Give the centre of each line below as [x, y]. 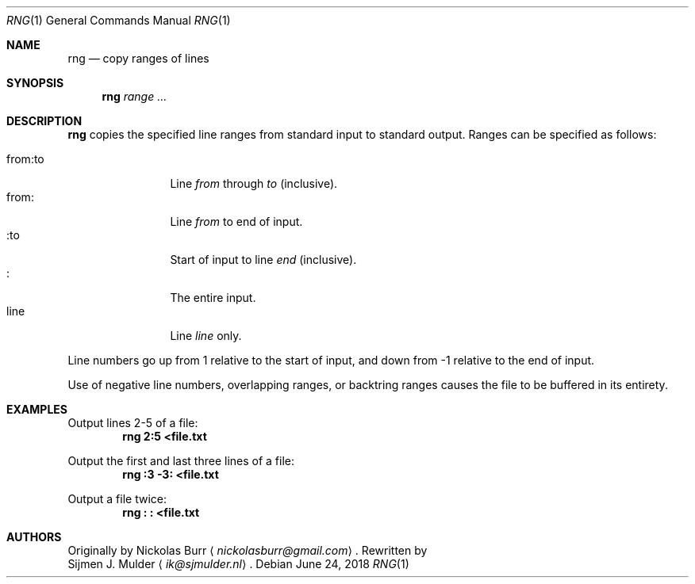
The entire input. [213, 298]
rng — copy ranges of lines [138, 58]
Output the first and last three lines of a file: [181, 461]
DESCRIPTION [44, 121]
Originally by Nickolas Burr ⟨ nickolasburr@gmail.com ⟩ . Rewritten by [248, 550]
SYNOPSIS [35, 83]
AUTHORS [34, 537]
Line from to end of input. [236, 221]
